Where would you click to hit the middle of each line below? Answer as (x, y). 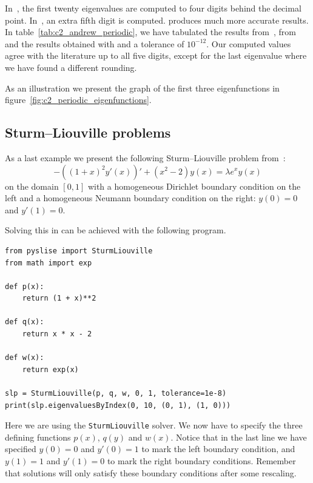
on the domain (32, 186)
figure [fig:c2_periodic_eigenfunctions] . (78, 100)
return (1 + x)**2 (59, 298)
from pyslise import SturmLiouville (79, 251)
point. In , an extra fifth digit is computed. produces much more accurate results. (157, 20)
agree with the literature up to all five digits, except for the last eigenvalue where (156, 55)
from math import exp (49, 263)
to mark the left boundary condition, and (218, 449)
